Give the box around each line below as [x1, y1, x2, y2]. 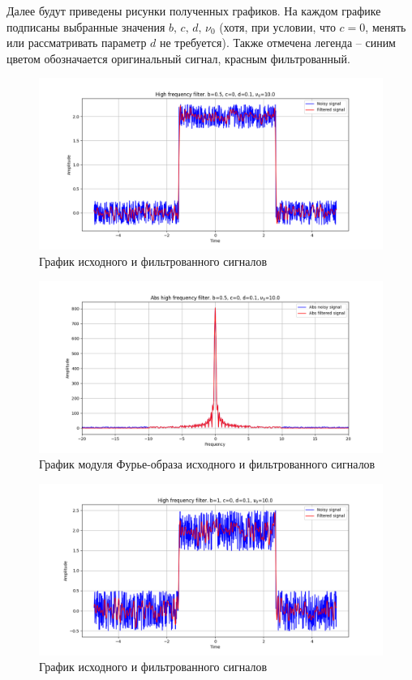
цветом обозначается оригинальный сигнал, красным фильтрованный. [6, 49, 350, 66]
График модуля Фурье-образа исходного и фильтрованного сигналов [39, 455, 376, 473]
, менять [365, 18, 406, 35]
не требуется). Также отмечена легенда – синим [160, 34, 396, 51]
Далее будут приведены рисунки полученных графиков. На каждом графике [6, 2, 381, 19]
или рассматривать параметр [6, 34, 147, 51]
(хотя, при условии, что [219, 18, 336, 35]
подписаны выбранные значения [6, 18, 165, 35]
